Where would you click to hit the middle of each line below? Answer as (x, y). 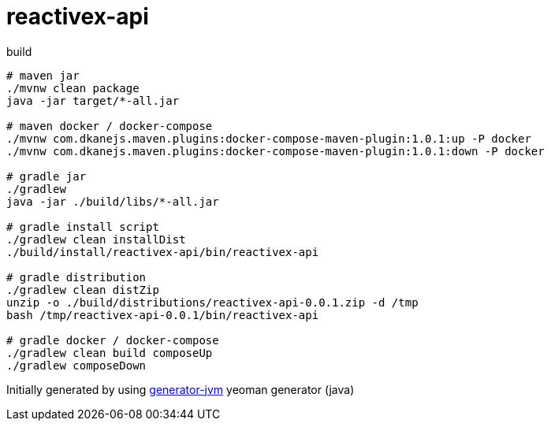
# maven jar (43, 75)
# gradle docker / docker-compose (113, 340)
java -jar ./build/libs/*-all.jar (113, 201)
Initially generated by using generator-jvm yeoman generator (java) (181, 389)
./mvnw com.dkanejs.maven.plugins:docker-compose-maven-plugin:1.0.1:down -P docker (275, 151)
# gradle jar (47, 176)
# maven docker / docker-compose (110, 126)
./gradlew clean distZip (83, 290)
